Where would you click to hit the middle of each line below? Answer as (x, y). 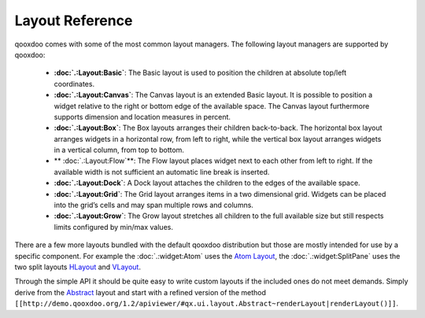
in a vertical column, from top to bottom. (119, 150)
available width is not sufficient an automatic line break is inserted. (162, 172)
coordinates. (74, 83)
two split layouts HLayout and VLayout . (78, 267)
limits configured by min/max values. (113, 227)
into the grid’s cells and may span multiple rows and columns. (153, 205)
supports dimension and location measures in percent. (142, 116)
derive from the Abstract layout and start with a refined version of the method (140, 292)
